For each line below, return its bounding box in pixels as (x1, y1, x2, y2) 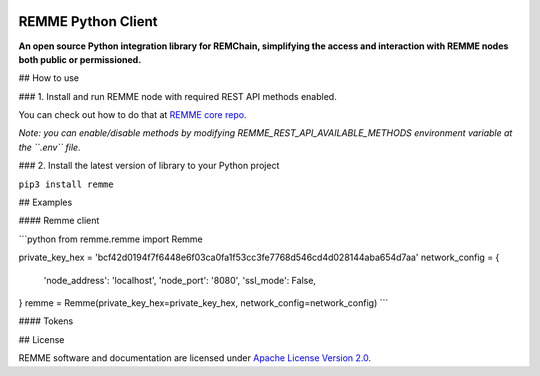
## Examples (18, 196, 73, 209)
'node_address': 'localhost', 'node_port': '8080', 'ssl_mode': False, (43, 274, 317, 286)
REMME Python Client (18, 13, 158, 30)
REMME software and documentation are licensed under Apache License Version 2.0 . (18, 352, 372, 364)
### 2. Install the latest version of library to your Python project (18, 160, 280, 172)
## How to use (18, 72, 80, 84)
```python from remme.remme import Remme (18, 233, 204, 245)
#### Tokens (18, 315, 74, 327)
